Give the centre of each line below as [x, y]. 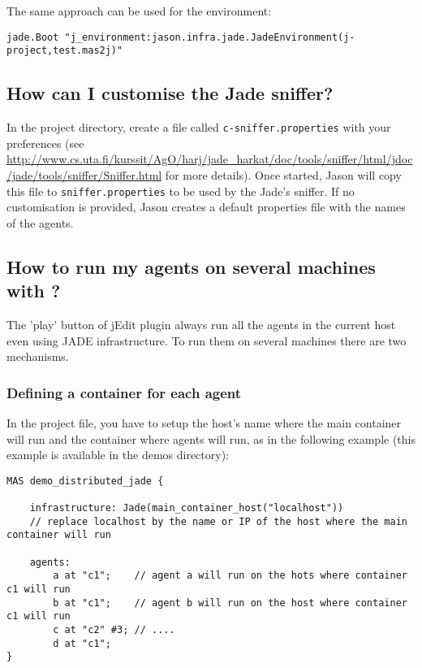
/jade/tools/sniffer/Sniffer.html [84, 174]
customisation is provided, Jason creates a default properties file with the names [206, 207]
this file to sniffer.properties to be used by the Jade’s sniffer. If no [181, 191]
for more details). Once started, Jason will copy [283, 174]
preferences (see [45, 143]
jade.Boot [33, 37]
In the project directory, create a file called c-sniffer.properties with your [199, 127]
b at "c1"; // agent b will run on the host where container [230, 603]
